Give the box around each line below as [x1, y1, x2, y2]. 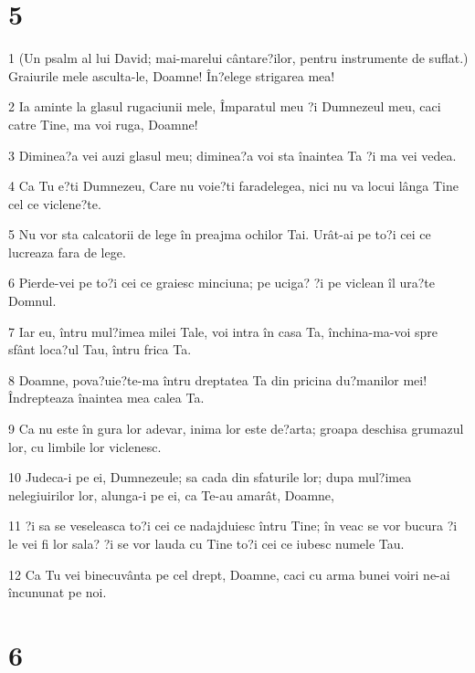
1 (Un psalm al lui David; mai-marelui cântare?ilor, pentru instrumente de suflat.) [8, 48, 469, 68]
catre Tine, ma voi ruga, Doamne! [8, 114, 198, 133]
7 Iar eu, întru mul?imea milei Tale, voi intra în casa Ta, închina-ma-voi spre [8, 321, 438, 341]
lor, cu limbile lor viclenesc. [8, 436, 162, 456]
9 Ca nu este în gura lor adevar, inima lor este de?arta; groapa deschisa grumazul [8, 419, 464, 438]
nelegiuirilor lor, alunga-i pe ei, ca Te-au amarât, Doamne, [8, 485, 334, 504]
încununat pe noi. [8, 583, 107, 602]
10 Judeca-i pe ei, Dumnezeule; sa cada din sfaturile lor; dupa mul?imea [8, 468, 412, 487]
